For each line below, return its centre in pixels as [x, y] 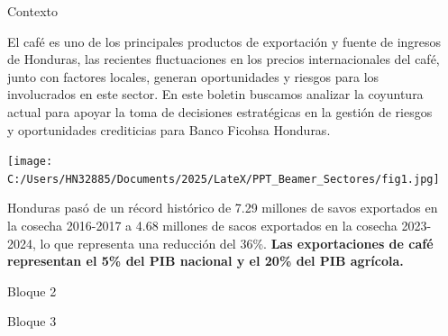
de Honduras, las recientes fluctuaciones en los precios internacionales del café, [224, 59]
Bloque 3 [32, 321]
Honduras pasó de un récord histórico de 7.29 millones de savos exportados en [223, 208]
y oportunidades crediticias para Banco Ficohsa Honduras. [169, 129]
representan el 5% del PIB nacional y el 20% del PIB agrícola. [206, 261]
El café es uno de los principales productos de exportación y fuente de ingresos [224, 41]
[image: [30, 162]
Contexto [32, 11]
